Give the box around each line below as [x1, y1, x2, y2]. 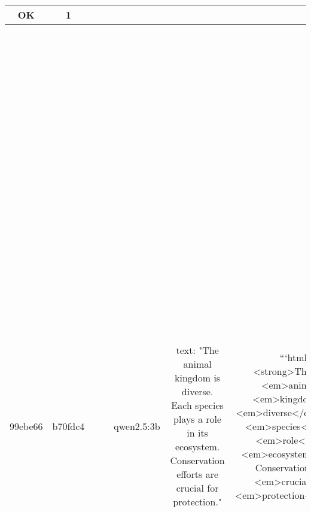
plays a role [173, 412, 222, 426]
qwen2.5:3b [114, 419, 160, 433]
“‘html [279, 350, 307, 364]
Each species [171, 398, 224, 412]
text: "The [176, 343, 219, 357]
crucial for [176, 481, 219, 495]
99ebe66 [10, 419, 43, 433]
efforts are [176, 467, 219, 481]
